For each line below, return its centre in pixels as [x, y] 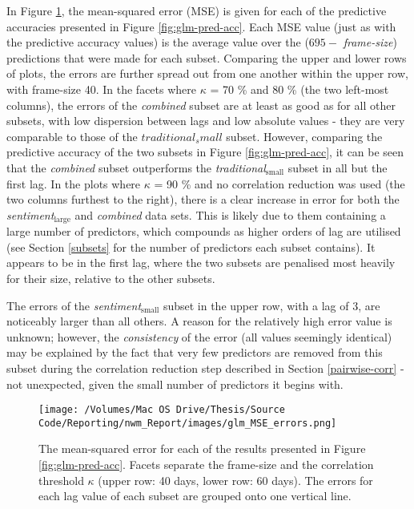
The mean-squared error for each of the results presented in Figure [202, 448]
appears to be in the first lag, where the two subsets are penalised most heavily [201, 263]
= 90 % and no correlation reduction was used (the [279, 183]
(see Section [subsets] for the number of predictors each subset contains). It [191, 246]
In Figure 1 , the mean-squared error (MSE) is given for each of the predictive [197, 10]
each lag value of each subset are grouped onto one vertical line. [195, 496]
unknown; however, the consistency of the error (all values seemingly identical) [199, 336]
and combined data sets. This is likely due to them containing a [230, 214]
